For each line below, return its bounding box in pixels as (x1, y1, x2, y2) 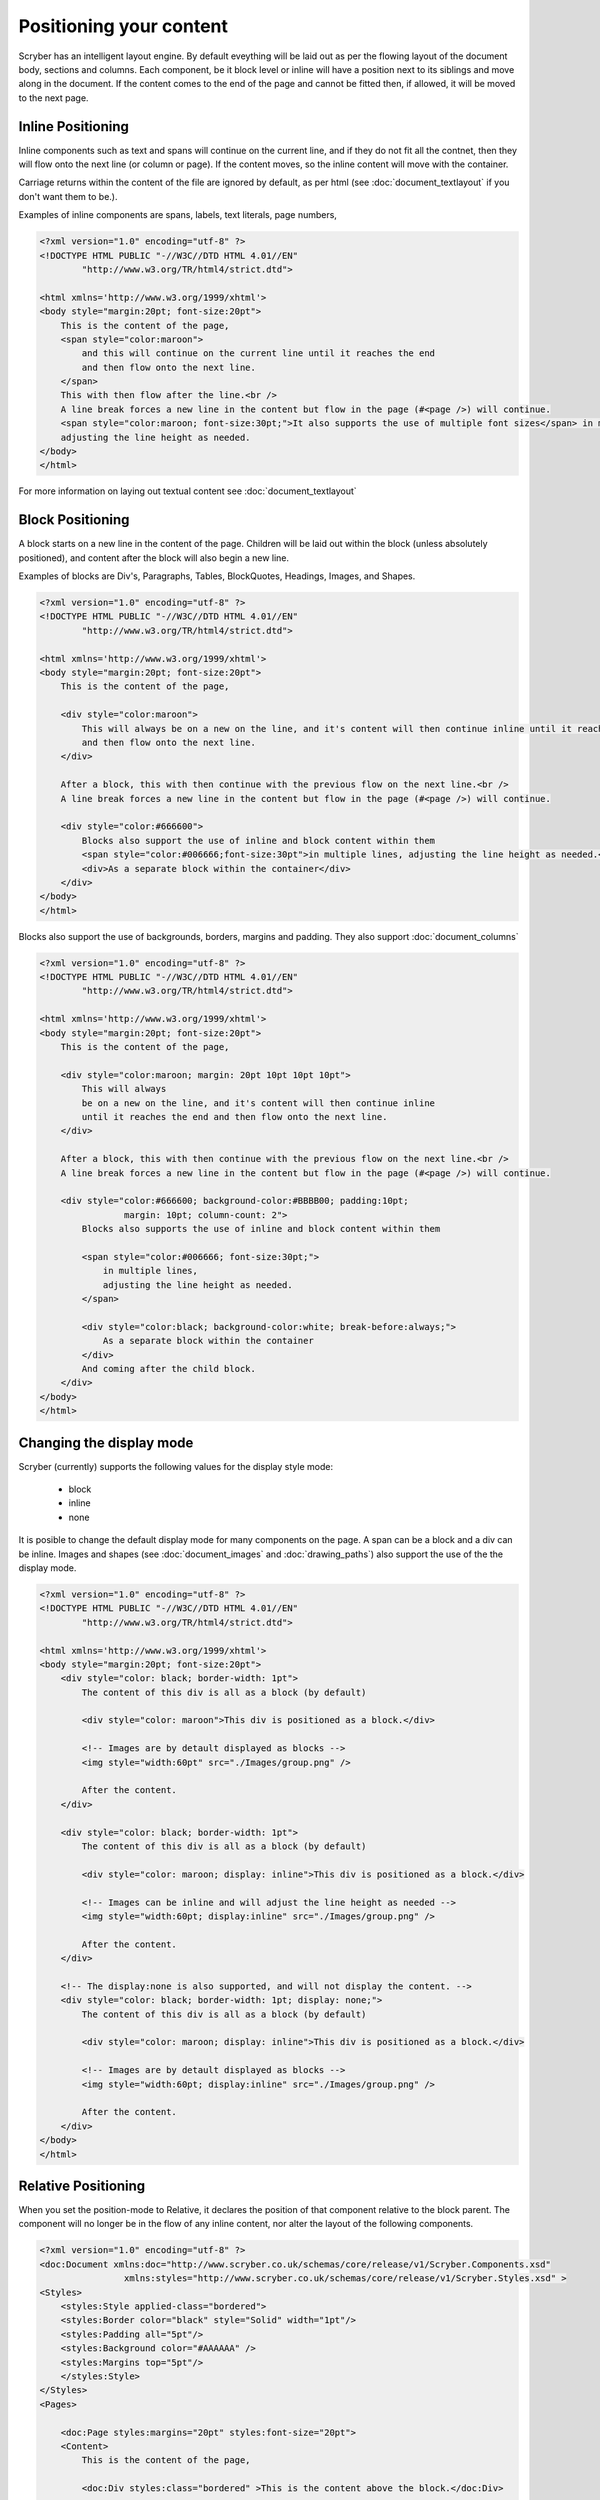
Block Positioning (18, 511, 130, 529)
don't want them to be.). (18, 190, 118, 202)
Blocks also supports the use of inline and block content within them (81, 1223, 441, 1235)
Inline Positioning (18, 118, 130, 135)
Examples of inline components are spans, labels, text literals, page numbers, (18, 209, 337, 221)
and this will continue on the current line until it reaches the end (81, 348, 435, 359)
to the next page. (18, 91, 89, 104)
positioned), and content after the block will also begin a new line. (18, 551, 290, 564)
